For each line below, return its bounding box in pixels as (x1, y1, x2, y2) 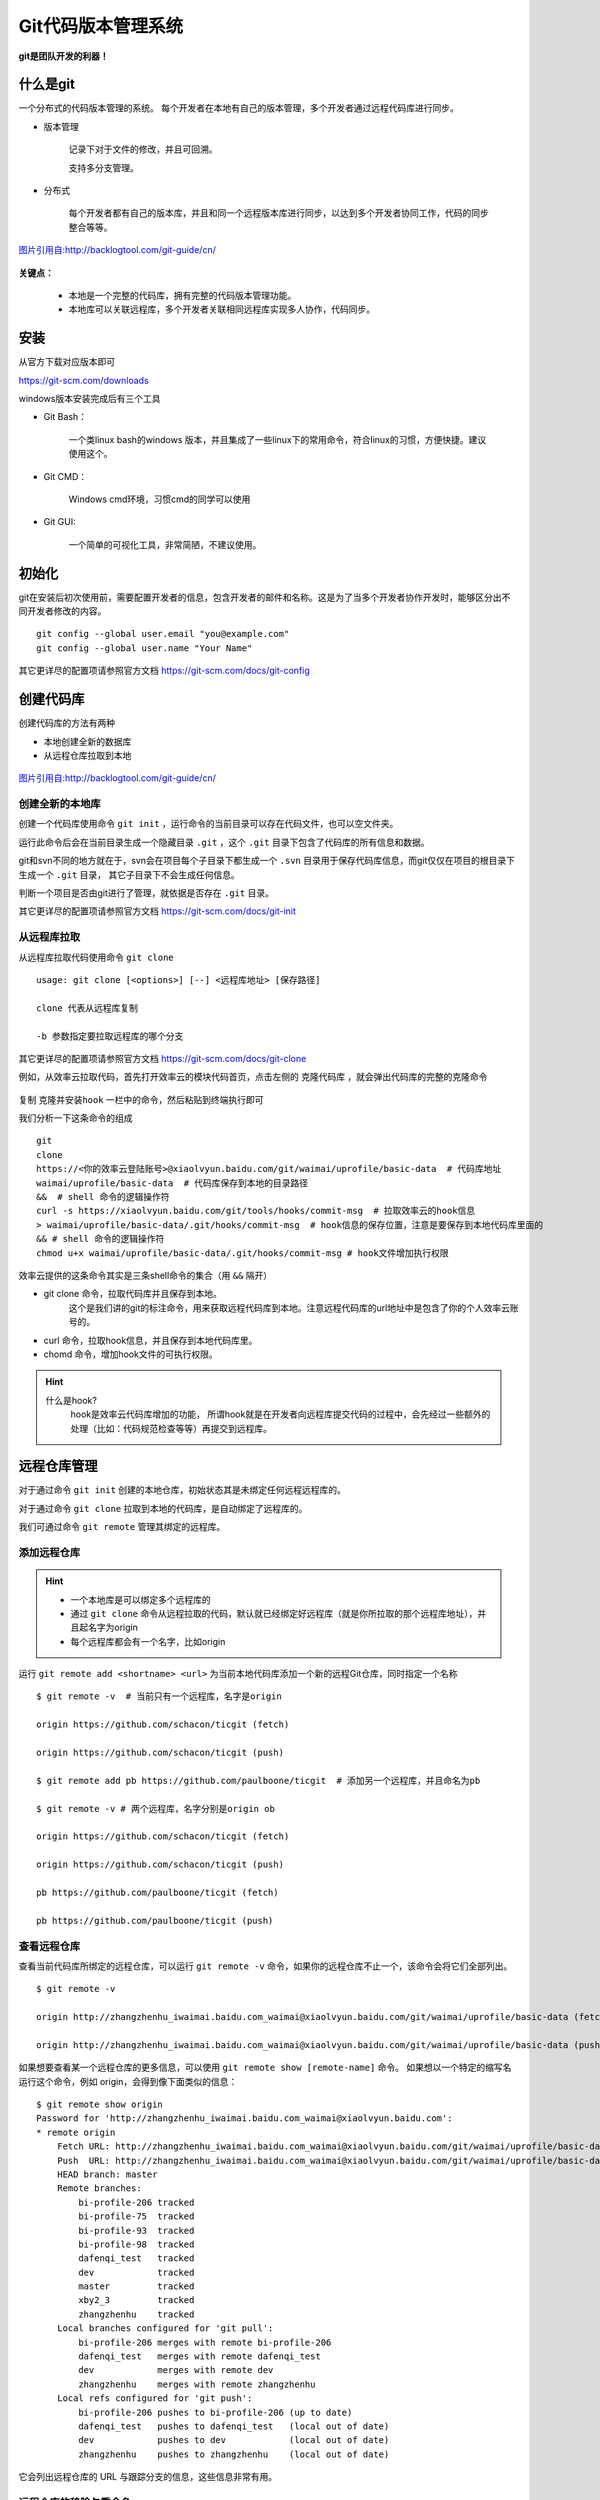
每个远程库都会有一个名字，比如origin (70, 1635, 226, 1647)
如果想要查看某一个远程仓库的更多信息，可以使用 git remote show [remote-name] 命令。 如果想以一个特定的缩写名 (18, 2061, 512, 2074)
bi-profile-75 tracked (78, 2211, 195, 2222)
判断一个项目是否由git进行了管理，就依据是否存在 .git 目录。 (18, 887, 275, 899)
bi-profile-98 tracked (78, 2238, 195, 2250)
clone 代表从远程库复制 (36, 1002, 139, 1014)
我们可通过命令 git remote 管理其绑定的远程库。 (18, 1521, 226, 1533)
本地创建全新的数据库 (43, 735, 132, 747)
